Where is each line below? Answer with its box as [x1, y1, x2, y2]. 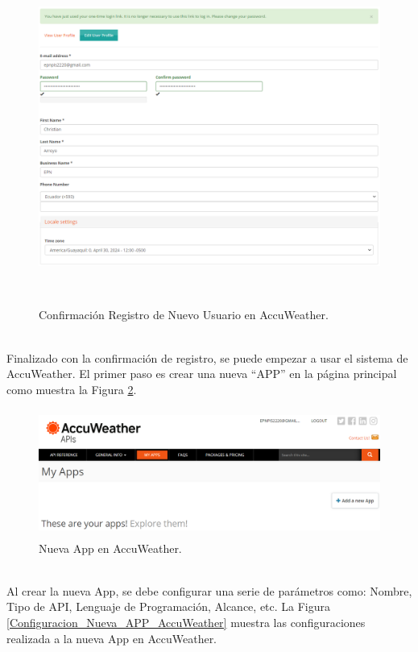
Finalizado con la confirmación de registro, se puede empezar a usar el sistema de [6, 349, 408, 366]
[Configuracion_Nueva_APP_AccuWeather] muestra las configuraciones [6, 614, 366, 630]
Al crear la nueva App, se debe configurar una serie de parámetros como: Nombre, [6, 582, 412, 599]
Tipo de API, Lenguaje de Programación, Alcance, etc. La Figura [6, 598, 331, 615]
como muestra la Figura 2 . [6, 380, 137, 397]
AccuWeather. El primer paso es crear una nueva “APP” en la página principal [6, 365, 397, 382]
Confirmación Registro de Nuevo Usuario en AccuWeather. [39, 306, 329, 323]
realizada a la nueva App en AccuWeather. [6, 629, 217, 646]
